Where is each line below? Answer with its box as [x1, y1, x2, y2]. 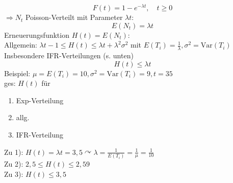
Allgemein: [4, 39, 37, 50]
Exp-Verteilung [16, 95, 64, 105]
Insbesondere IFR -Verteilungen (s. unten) [4, 50, 134, 61]
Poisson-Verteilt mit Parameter [25, 12, 123, 22]
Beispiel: [4, 67, 31, 78]
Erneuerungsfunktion [4, 29, 69, 40]
